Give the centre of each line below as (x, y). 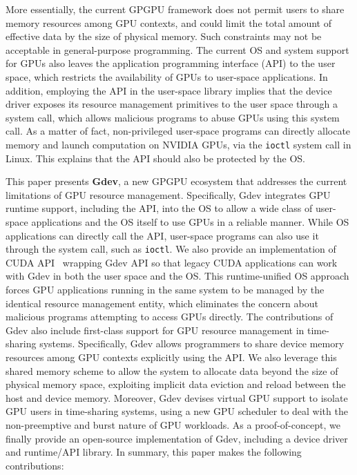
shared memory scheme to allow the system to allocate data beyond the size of (172, 370)
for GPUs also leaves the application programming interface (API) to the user (171, 63)
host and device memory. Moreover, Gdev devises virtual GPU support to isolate (177, 397)
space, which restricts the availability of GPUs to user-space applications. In (167, 76)
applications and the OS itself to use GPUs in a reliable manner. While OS (190, 221)
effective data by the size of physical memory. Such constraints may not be (164, 36)
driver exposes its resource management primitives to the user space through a (172, 104)
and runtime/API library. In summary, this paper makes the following (154, 452)
